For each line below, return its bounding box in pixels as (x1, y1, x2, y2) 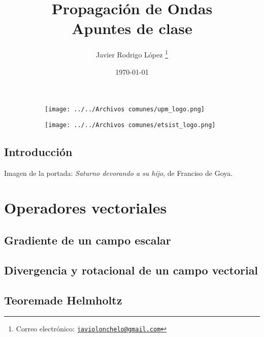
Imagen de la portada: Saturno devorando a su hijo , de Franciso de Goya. (4, 167, 233, 178)
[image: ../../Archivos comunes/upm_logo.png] (45, 106, 205, 113)
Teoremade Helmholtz (4, 292, 122, 308)
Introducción (4, 143, 73, 159)
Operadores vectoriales (4, 197, 167, 218)
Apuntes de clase (72, 18, 192, 39)
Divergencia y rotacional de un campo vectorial (4, 262, 258, 278)
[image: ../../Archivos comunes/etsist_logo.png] (45, 121, 216, 129)
